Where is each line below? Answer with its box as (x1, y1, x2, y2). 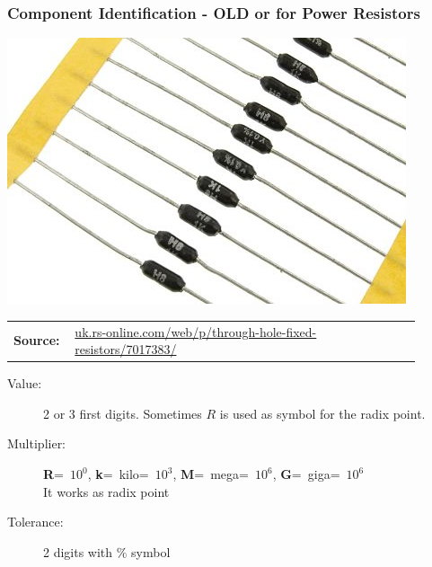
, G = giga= (272, 465, 340, 483)
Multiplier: (7, 434, 66, 453)
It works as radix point (43, 482, 170, 501)
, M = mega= (172, 465, 249, 483)
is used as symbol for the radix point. (219, 403, 426, 422)
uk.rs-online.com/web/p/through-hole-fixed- (75, 322, 317, 341)
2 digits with (43, 542, 113, 561)
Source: (13, 331, 60, 350)
